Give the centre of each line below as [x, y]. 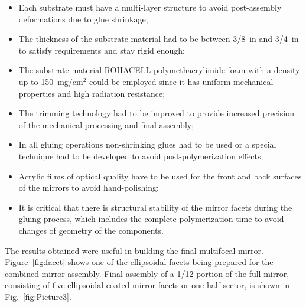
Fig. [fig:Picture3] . [38, 296]
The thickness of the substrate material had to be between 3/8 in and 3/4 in [159, 39]
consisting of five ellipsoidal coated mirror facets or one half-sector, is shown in [147, 285]
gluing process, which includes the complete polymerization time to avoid [151, 219]
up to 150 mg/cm [51, 81]
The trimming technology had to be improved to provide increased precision [157, 113]
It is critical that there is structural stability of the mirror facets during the [155, 207]
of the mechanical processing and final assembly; [106, 124]
